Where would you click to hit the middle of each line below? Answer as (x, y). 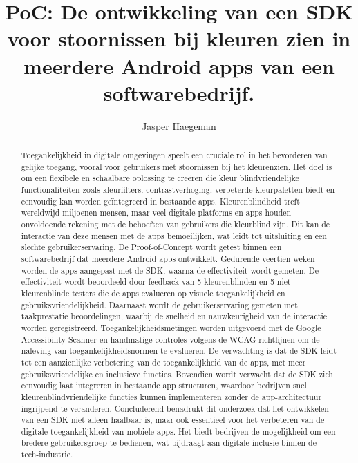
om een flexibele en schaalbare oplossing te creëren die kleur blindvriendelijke (160, 178)
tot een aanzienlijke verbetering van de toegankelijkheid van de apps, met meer (163, 362)
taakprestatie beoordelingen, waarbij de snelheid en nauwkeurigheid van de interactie (174, 316)
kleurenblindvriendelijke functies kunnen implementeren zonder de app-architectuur (171, 396)
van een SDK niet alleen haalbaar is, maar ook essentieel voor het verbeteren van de (173, 420)
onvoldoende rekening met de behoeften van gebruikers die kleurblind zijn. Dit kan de (176, 224)
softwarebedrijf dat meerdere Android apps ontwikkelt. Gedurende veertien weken (168, 258)
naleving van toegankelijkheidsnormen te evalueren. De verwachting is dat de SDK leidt (179, 351)
